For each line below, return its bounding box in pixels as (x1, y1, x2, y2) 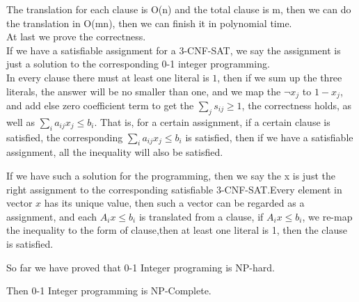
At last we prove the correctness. (6, 29, 146, 44)
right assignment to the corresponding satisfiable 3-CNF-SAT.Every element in (6, 182, 342, 196)
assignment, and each (6, 209, 97, 223)
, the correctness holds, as (241, 98, 352, 113)
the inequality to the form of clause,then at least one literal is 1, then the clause (6, 223, 347, 237)
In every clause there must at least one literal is (6, 70, 209, 84)
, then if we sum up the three (217, 70, 342, 84)
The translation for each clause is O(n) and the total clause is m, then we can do (6, 2, 351, 16)
